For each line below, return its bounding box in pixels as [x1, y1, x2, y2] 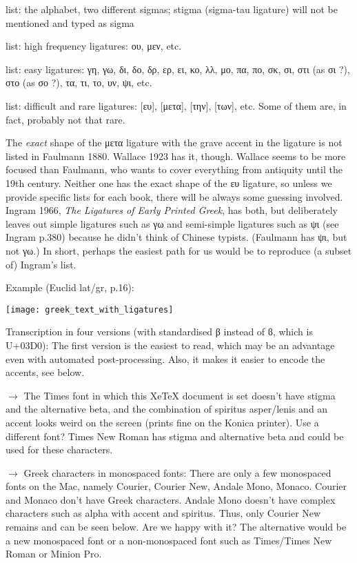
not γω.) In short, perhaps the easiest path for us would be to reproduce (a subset [6, 243, 352, 257]
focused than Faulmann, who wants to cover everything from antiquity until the [6, 162, 343, 177]
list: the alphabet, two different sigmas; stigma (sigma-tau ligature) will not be [6, 2, 338, 16]
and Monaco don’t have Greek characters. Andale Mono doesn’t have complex [6, 492, 336, 506]
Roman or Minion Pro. [6, 546, 102, 561]
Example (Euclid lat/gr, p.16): [6, 280, 134, 295]
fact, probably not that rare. [6, 112, 125, 126]
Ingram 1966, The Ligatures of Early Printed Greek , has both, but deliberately [6, 203, 338, 217]
